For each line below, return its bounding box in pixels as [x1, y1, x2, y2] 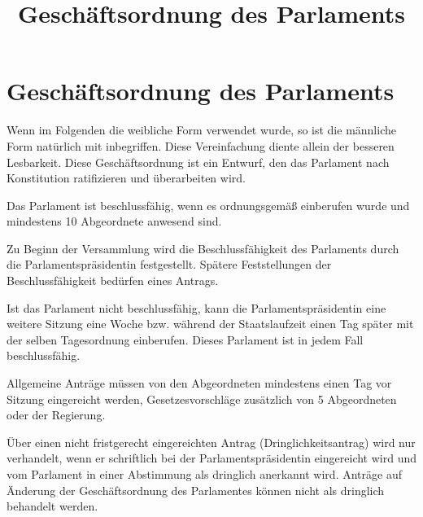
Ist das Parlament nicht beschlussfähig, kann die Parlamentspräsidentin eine [7, 299, 386, 316]
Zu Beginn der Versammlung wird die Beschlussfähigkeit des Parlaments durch [7, 239, 399, 256]
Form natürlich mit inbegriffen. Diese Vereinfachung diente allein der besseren [7, 137, 395, 154]
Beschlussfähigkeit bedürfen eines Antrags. [7, 272, 219, 289]
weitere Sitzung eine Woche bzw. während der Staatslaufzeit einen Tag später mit [7, 315, 414, 332]
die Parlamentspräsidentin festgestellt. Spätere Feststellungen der [7, 256, 332, 273]
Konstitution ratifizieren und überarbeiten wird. [7, 169, 246, 186]
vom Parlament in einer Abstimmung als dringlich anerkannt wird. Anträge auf [7, 466, 402, 482]
